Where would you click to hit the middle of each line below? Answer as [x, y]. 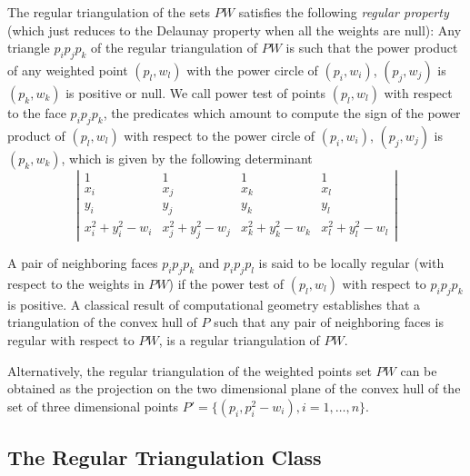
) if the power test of [226, 283]
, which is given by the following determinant [187, 158]
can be [419, 370]
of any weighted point [68, 69]
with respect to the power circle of [220, 135]
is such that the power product [372, 48]
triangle [29, 48]
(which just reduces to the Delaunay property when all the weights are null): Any [235, 30]
